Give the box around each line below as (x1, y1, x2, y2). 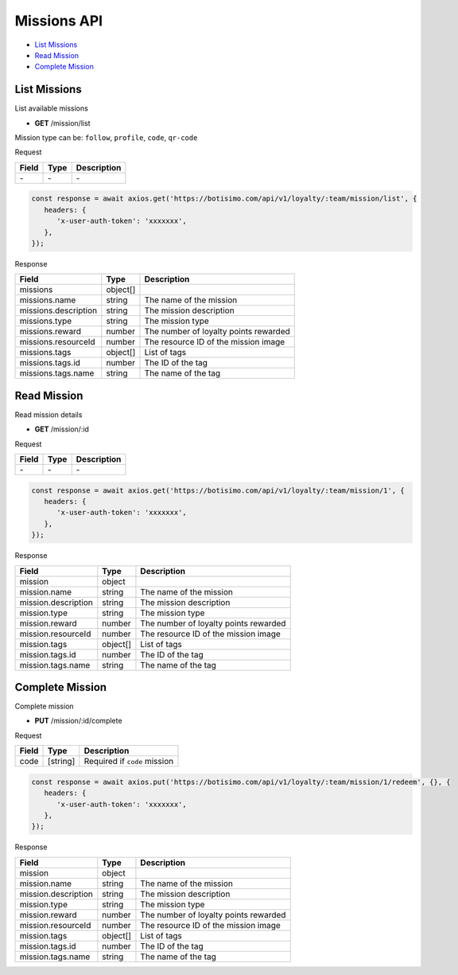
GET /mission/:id (34, 424, 89, 434)
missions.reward (19, 326, 81, 337)
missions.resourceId (19, 337, 95, 348)
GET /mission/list (34, 118, 91, 127)
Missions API (14, 12, 103, 29)
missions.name (19, 294, 76, 306)
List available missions (14, 103, 89, 113)
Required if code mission (83, 756, 174, 767)
